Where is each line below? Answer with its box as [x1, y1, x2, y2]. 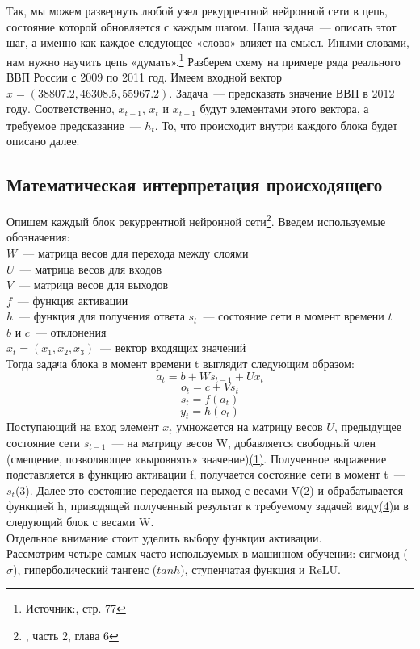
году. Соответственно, [6, 100, 115, 117]
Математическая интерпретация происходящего [6, 172, 383, 197]
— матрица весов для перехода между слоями [23, 244, 249, 261]
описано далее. [6, 132, 80, 149]
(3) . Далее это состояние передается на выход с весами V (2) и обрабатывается [15, 481, 404, 498]
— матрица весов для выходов [19, 276, 169, 293]
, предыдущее [334, 418, 401, 435]
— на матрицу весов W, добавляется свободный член [111, 433, 376, 450]
